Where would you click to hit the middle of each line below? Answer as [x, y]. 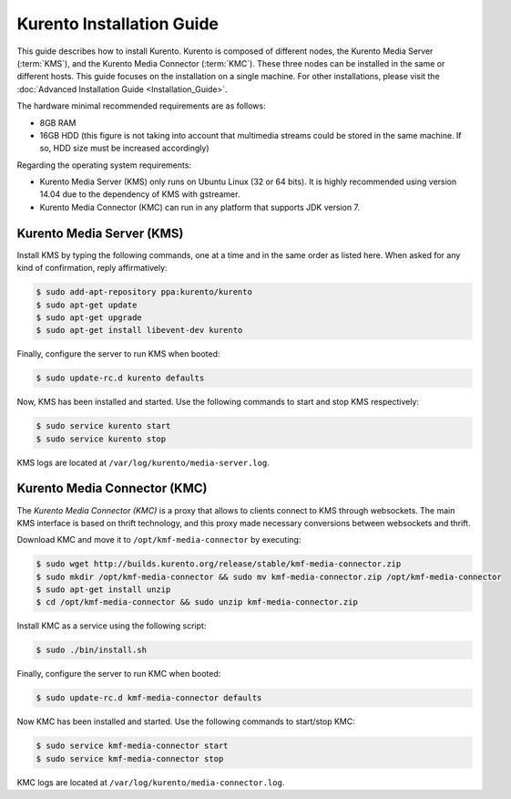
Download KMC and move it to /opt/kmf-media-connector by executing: [159, 540]
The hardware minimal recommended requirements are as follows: [141, 106]
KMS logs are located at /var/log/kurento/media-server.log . [143, 462]
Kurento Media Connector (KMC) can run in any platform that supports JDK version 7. [199, 207]
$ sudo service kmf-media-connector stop [130, 758]
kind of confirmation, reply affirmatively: [92, 268]
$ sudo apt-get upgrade [89, 317]
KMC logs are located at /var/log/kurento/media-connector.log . [151, 782]
